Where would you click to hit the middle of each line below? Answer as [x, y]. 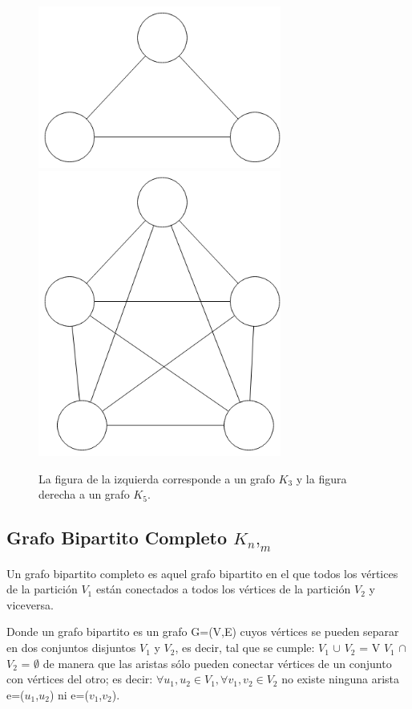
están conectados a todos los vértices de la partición [223, 589]
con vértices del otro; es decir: [80, 679]
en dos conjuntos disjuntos [71, 648]
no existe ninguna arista [341, 679]
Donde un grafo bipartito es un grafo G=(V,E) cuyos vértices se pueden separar [203, 632]
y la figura [321, 478]
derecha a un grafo [84, 494]
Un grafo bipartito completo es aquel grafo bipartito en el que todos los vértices [202, 573]
